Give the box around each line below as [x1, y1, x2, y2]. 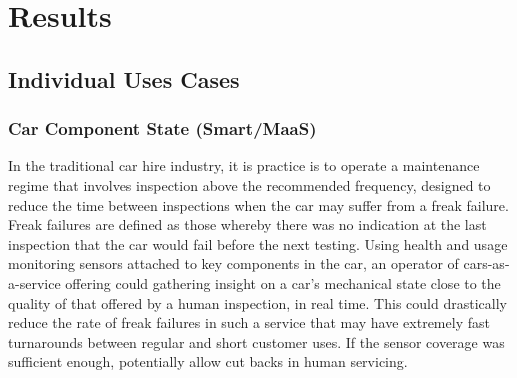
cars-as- [463, 253, 510, 274]
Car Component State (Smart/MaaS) [8, 116, 317, 141]
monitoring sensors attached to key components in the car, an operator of [8, 253, 459, 274]
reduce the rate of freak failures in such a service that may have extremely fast [8, 312, 490, 333]
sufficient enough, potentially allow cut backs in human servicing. [8, 351, 408, 372]
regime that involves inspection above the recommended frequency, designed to [8, 174, 491, 195]
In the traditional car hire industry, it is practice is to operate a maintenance [8, 155, 480, 176]
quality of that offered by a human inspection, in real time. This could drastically [8, 292, 507, 313]
